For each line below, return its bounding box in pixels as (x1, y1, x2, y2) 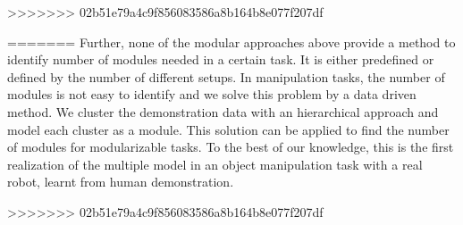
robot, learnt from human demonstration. (7, 172, 234, 191)
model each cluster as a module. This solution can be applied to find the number (7, 120, 450, 138)
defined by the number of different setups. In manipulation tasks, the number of (7, 67, 445, 86)
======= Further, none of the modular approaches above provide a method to (7, 32, 456, 51)
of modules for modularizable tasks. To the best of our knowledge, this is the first (7, 137, 454, 156)
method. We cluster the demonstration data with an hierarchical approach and (7, 102, 439, 121)
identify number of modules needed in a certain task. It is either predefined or (7, 50, 434, 69)
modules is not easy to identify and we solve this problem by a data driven (7, 85, 417, 104)
